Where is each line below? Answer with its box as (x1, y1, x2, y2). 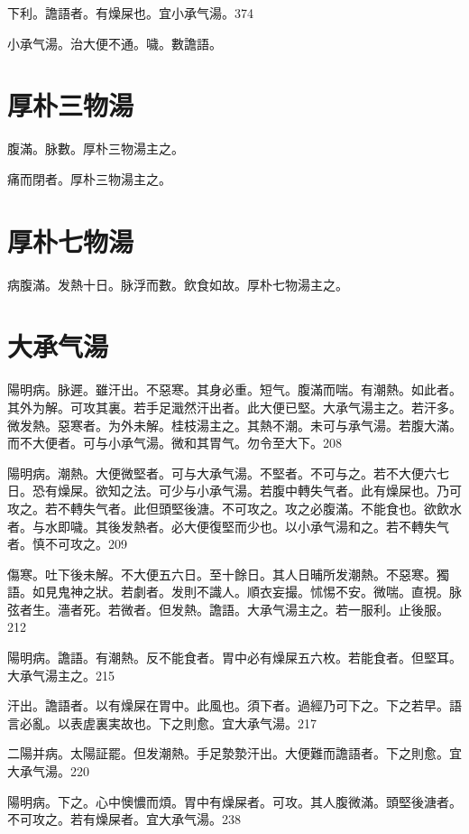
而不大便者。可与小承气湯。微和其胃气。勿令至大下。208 (7, 433, 342, 452)
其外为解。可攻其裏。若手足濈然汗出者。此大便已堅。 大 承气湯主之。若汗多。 (7, 397, 462, 416)
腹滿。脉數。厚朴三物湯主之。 (7, 139, 184, 158)
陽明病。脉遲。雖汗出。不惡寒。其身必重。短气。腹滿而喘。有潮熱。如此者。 (7, 380, 462, 399)
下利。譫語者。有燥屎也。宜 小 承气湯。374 (7, 4, 253, 22)
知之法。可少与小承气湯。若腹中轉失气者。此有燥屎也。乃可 (107, 481, 462, 500)
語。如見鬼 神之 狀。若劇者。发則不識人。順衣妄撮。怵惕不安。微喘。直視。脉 (7, 582, 462, 601)
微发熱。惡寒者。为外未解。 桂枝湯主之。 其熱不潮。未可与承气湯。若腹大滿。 (7, 415, 462, 434)
